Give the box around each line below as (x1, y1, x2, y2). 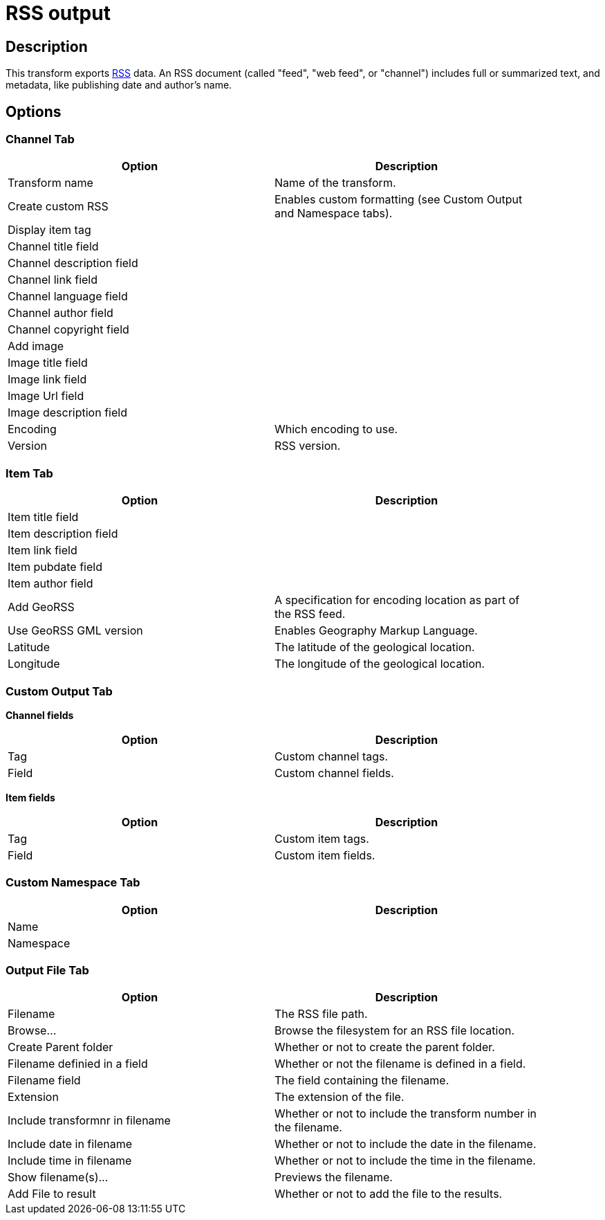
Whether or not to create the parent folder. (274, 1040, 495, 1055)
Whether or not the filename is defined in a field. (274, 1057, 526, 1071)
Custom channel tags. (274, 749, 389, 763)
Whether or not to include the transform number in (274, 1107, 537, 1121)
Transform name (8, 176, 93, 190)
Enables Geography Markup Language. (274, 623, 478, 638)
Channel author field (8, 306, 113, 320)
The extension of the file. (274, 1090, 404, 1104)
